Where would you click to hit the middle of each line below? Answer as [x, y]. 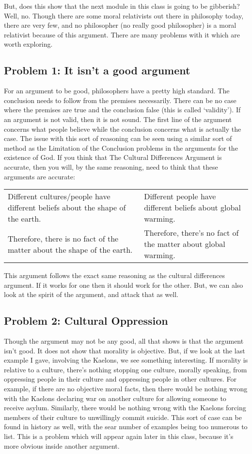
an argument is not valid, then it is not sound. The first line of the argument [118, 119]
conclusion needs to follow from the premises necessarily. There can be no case [120, 100]
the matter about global [185, 244]
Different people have [180, 196]
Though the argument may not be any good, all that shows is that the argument [124, 341]
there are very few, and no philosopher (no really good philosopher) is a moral [120, 25]
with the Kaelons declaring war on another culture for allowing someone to [115, 398]
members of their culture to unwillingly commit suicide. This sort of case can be [123, 417]
